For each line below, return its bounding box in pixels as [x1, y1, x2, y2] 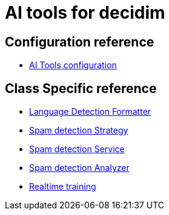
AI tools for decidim [5, 2, 165, 23]
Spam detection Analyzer [29, 162, 130, 173]
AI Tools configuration [29, 60, 117, 71]
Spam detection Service [29, 144, 125, 155]
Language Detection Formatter [29, 106, 151, 117]
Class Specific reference [5, 80, 157, 96]
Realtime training [29, 181, 96, 192]
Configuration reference [5, 34, 154, 50]
